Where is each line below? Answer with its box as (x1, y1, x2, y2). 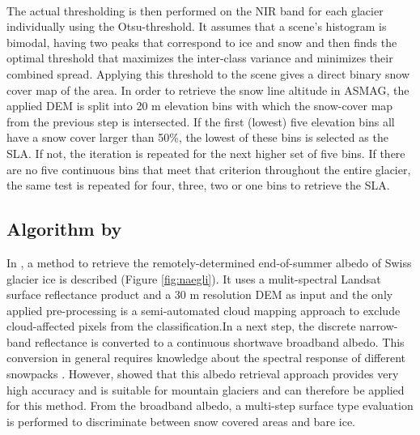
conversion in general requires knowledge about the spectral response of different (6, 349, 405, 366)
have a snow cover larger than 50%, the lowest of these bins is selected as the (6, 129, 388, 146)
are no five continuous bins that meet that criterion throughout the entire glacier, (6, 160, 411, 177)
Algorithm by (6, 216, 122, 241)
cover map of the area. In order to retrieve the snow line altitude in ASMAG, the (6, 81, 409, 98)
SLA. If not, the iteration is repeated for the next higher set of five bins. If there (6, 144, 405, 161)
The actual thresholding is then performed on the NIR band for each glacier (6, 2, 384, 19)
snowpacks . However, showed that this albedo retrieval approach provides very (6, 365, 399, 382)
